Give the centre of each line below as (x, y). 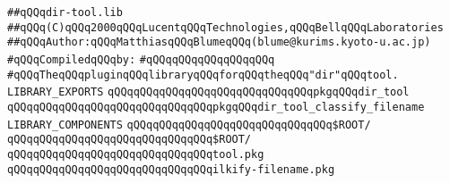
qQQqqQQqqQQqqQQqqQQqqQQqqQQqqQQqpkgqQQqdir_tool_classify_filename (216, 107)
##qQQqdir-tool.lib (65, 12)
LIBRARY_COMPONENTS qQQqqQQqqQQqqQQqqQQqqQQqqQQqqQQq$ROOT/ (189, 125)
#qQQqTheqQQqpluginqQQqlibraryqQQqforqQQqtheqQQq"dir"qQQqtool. (203, 75)
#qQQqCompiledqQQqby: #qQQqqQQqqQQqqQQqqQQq (141, 59)
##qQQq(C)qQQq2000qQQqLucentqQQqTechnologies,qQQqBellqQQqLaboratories (225, 27)
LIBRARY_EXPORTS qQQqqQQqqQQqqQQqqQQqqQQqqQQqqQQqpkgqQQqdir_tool (208, 92)
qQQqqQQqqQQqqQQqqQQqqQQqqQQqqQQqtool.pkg (136, 154)
